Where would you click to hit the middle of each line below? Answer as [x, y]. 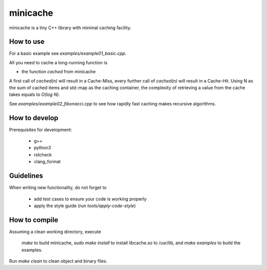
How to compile [34, 220]
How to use [27, 42]
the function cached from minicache [59, 72]
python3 [43, 148]
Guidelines [26, 176]
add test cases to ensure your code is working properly [90, 199]
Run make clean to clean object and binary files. [58, 261]
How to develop [34, 118]
